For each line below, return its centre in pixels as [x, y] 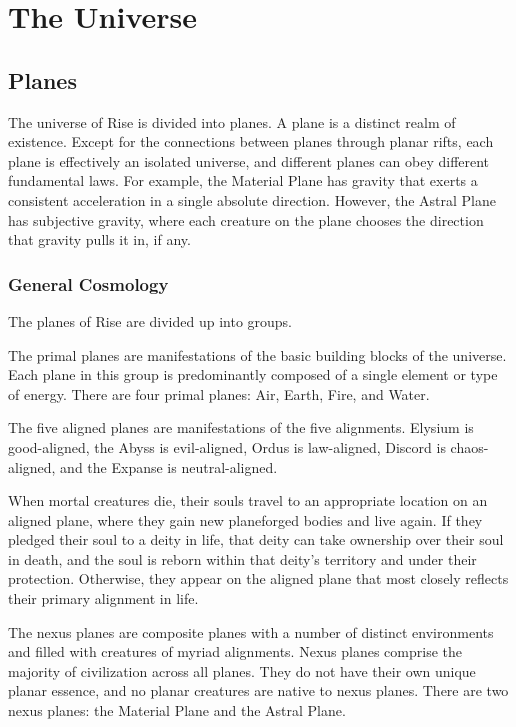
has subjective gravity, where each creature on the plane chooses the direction [246, 219]
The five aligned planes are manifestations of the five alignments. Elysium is [241, 427]
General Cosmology [88, 283]
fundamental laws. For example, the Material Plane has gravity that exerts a [243, 180]
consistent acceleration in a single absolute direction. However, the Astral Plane [252, 199]
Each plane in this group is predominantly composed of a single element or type [253, 374]
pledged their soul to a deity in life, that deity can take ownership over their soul [256, 539]
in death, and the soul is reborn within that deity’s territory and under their [242, 558]
